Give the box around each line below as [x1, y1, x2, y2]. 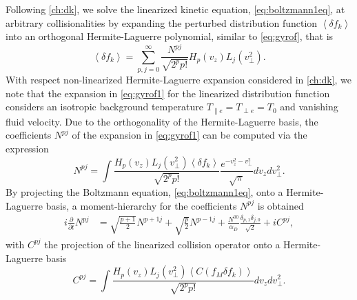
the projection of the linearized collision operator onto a [44, 237, 280, 251]
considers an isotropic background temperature [6, 99, 204, 114]
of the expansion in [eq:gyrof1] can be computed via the [72, 128, 307, 142]
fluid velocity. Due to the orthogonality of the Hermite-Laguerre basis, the [6, 114, 318, 128]
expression [6, 141, 49, 155]
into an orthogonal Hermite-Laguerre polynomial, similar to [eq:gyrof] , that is [6, 29, 334, 43]
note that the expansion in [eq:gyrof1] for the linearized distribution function [6, 86, 330, 100]
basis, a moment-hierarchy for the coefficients [45, 198, 237, 212]
